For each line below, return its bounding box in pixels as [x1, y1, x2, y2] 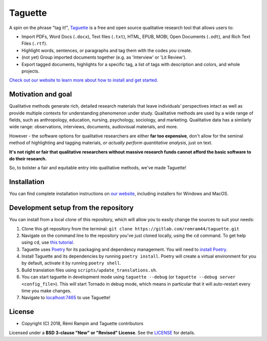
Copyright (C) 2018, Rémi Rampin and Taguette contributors [21, 321, 143, 327]
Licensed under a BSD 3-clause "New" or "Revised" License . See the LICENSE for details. [9, 330, 195, 336]
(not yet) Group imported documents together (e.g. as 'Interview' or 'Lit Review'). [21, 54, 187, 60]
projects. [21, 68, 40, 74]
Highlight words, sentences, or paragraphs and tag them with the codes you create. [21, 47, 192, 53]
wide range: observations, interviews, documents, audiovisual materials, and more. [9, 124, 178, 130]
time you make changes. [21, 288, 72, 294]
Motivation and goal [9, 90, 72, 99]
